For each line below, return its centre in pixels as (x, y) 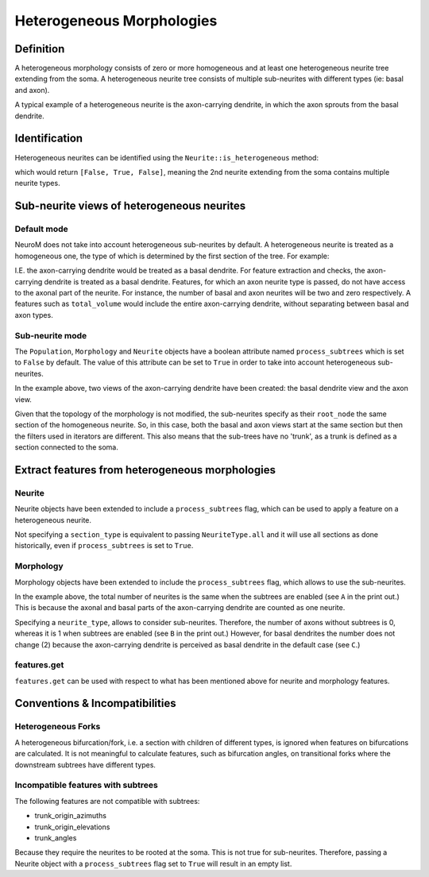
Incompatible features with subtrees (86, 785)
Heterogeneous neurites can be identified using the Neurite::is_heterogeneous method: (167, 157)
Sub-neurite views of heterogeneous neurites (130, 206)
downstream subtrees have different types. (85, 765)
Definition (40, 49)
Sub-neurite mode (51, 335)
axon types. (34, 315)
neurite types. (37, 184)
